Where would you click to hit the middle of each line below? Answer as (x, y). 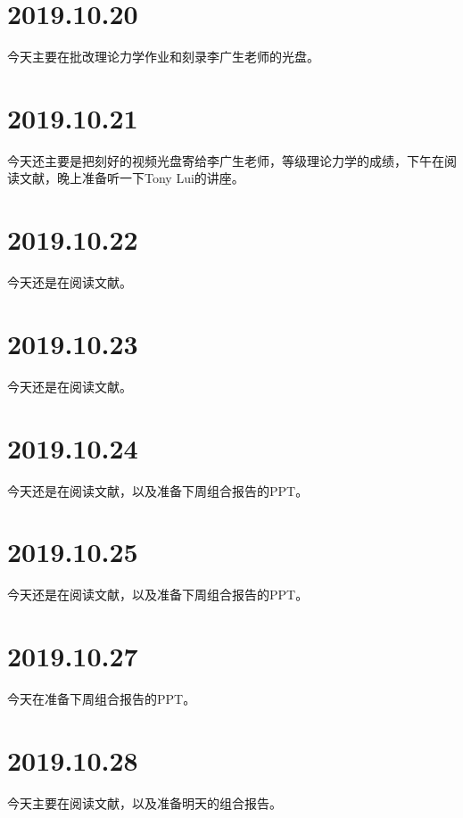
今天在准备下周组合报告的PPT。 (102, 699)
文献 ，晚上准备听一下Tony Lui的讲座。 (132, 178)
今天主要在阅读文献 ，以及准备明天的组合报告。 (145, 802)
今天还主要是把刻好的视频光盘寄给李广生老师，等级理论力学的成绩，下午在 (226, 160)
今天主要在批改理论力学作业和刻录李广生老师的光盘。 (163, 57)
